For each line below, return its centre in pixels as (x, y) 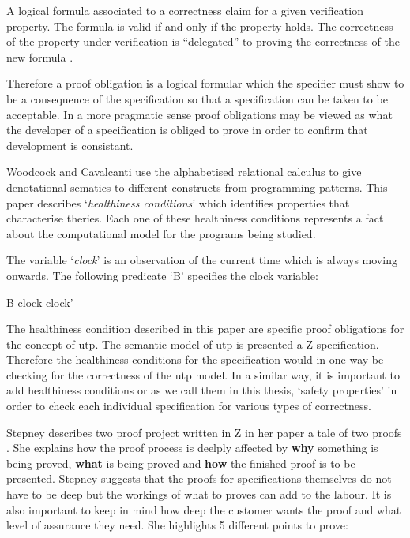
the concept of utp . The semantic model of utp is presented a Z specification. (193, 344)
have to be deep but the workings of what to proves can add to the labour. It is (199, 494)
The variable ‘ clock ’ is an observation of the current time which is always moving (202, 260)
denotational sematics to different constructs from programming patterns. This (197, 187)
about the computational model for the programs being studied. (161, 233)
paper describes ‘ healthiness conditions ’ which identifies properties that (178, 202)
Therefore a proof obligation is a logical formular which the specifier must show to (205, 83)
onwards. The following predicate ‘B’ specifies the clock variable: (162, 275)
